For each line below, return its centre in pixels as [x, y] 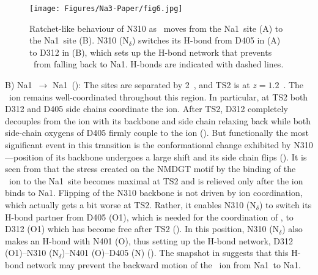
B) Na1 [19, 85]
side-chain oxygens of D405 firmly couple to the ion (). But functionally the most [157, 133]
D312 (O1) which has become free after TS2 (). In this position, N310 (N [142, 229]
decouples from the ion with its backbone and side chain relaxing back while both [158, 120]
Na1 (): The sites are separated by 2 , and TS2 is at [151, 85]
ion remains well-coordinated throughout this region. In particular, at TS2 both [158, 96]
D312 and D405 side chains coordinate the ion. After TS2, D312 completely [146, 109]
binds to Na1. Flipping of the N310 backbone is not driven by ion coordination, [154, 193]
